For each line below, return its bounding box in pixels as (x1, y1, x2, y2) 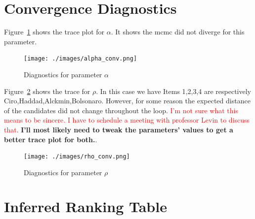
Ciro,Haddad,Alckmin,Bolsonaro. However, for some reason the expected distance (4, 95, 251, 106)
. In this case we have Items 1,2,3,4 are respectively (96, 86, 251, 96)
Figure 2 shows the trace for (4, 86, 90, 96)
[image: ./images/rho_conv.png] (24, 153, 130, 160)
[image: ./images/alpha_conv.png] (24, 55, 137, 63)
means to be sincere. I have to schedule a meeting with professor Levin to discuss (4, 115, 250, 125)
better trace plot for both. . (4, 134, 97, 144)
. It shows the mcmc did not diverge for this (111, 27, 245, 37)
